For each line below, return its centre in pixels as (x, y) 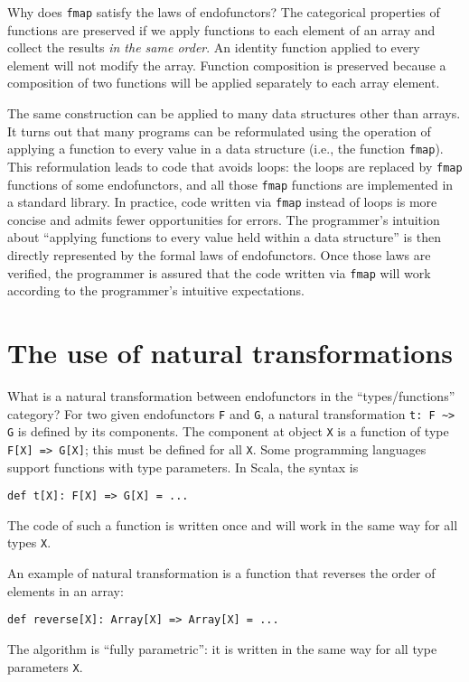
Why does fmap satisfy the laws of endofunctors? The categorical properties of (224, 12)
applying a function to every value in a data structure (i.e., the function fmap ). (225, 149)
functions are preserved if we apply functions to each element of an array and (221, 29)
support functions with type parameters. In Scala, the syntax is (183, 467)
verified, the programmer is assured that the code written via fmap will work (219, 272)
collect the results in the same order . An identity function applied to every (214, 47)
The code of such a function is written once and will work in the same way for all (233, 524)
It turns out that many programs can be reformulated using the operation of (219, 131)
